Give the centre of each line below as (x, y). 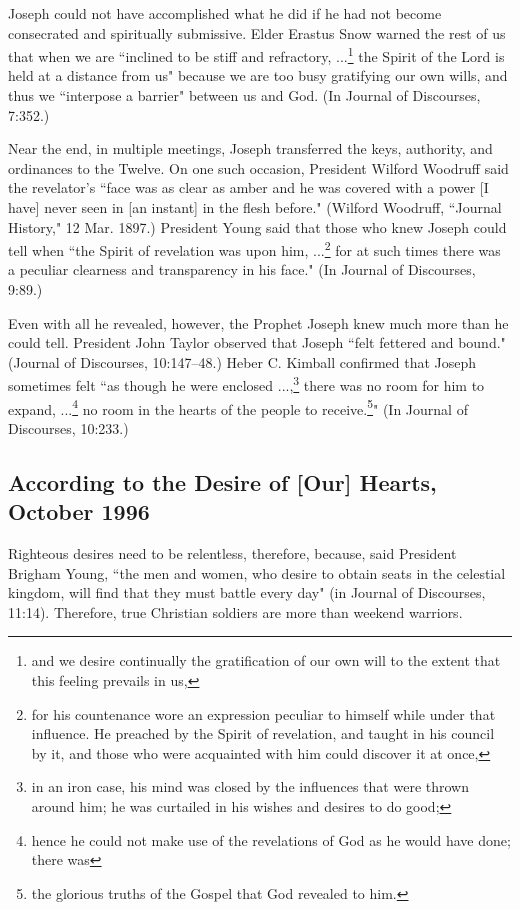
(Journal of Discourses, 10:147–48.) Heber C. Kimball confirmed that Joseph (242, 361)
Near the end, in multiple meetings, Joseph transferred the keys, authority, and (250, 148)
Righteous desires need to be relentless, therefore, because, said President (232, 553)
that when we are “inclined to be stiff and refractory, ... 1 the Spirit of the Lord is (256, 54)
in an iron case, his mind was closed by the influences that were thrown (250, 786)
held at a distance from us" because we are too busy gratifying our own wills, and (258, 75)
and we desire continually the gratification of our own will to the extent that (266, 660)
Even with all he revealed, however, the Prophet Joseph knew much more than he (258, 322)
